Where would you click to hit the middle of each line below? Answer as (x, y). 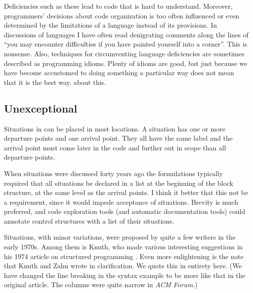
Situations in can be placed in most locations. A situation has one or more (115, 128)
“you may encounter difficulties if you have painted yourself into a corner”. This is (126, 44)
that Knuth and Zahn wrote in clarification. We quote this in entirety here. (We (123, 266)
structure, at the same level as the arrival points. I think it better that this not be (126, 192)
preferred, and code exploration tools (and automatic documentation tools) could (125, 211)
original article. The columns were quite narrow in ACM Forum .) (101, 285)
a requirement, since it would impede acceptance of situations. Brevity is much (121, 202)
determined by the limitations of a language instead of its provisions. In (110, 25)
